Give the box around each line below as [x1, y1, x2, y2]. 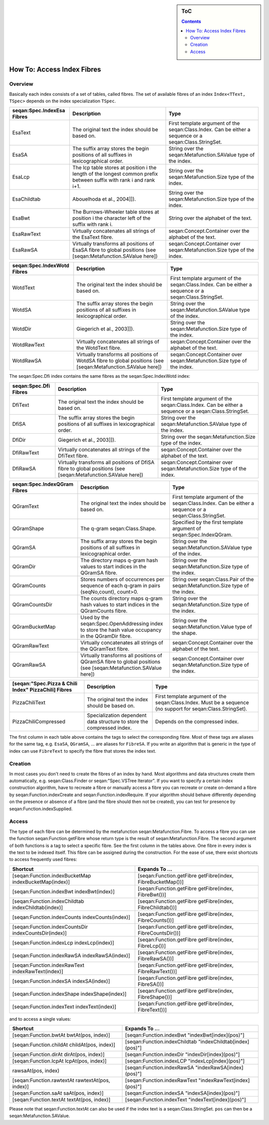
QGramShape [12, 525, 44, 532]
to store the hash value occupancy [80, 626, 162, 633]
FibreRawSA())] [137, 955, 174, 962]
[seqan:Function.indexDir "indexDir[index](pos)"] [125, 1051, 240, 1058]
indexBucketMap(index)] [12, 878, 70, 885]
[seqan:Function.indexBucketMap [12, 872, 92, 879]
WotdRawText [12, 341, 45, 348]
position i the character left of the [72, 215, 151, 222]
